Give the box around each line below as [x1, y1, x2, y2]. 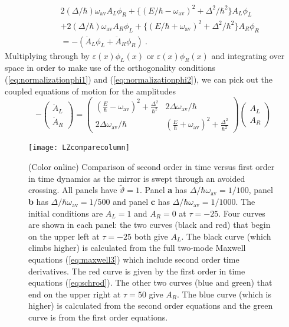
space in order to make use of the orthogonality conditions [5, 61, 215, 74]
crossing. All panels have [28, 184, 117, 196]
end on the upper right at [28, 287, 121, 300]
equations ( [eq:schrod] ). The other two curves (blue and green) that [28, 276, 272, 289]
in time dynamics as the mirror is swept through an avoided [28, 172, 245, 184]
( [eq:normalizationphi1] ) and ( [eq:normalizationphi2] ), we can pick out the [5, 73, 273, 86]
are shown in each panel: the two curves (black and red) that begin [28, 218, 271, 231]
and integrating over [211, 49, 285, 61]
